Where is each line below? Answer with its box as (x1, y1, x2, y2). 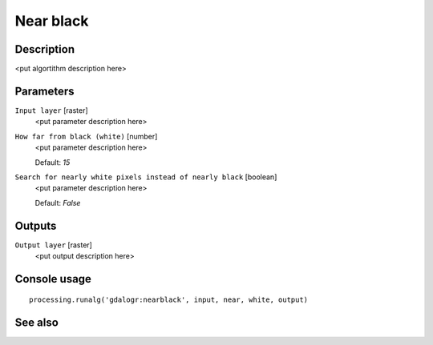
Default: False (34, 198, 81, 207)
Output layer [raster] (14, 240, 92, 250)
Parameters (14, 84, 75, 98)
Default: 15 (34, 157, 71, 167)
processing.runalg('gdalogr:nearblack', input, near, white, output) (29, 295, 309, 304)
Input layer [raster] (14, 105, 88, 115)
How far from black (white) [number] (14, 131, 158, 141)
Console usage (14, 272, 92, 286)
